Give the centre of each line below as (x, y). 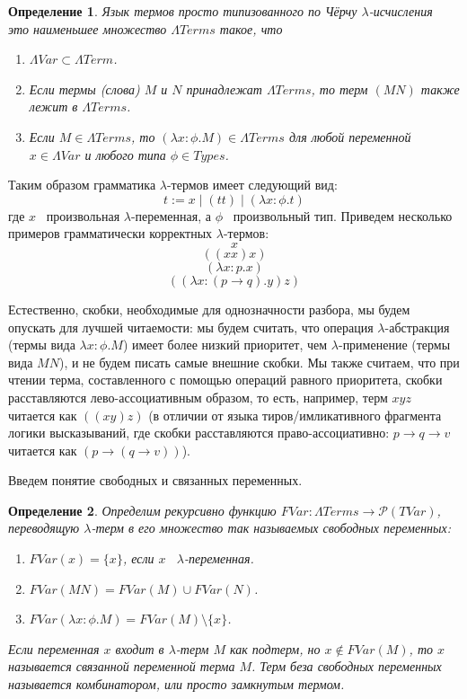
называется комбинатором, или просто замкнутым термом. (176, 684)
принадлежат (224, 88)
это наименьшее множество (88, 28)
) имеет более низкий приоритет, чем (225, 345)
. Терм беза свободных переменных (347, 666)
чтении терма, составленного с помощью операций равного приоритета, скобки (225, 380)
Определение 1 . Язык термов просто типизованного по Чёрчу (183, 11)
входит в (140, 648)
